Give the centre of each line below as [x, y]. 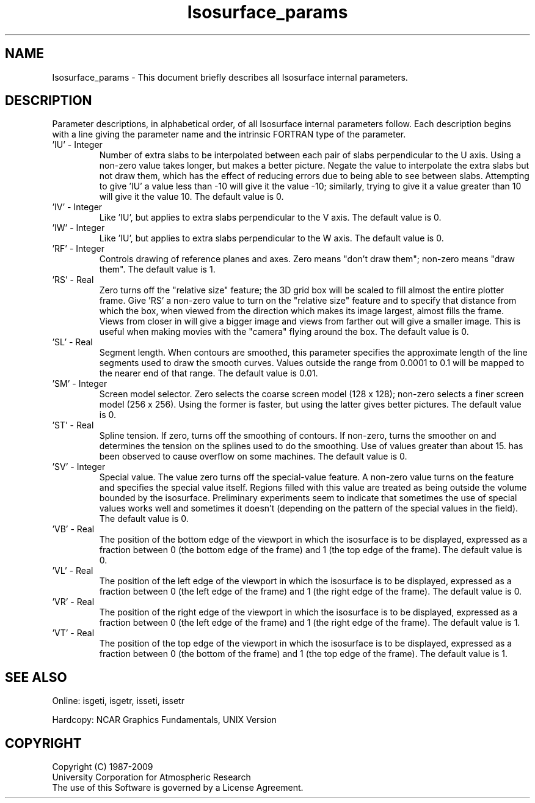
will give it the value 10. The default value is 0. [191, 197]
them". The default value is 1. [157, 269]
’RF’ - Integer [78, 249]
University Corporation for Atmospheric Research [151, 777]
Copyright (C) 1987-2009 [103, 767]
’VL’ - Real [73, 571]
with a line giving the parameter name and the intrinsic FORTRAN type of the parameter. [229, 134]
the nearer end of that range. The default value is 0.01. [209, 373]
